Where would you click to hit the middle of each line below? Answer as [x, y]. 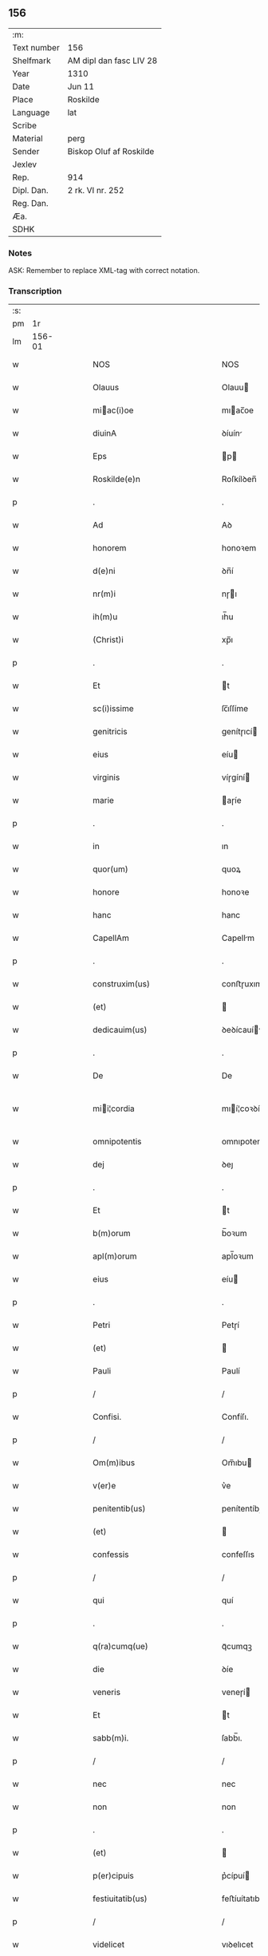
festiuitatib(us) [120, 1899]
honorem [110, 548]
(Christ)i [108, 640]
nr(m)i [104, 594]
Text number [36, 47]
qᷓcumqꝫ [237, 1646]
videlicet [109, 1945]
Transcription [35, 291]
